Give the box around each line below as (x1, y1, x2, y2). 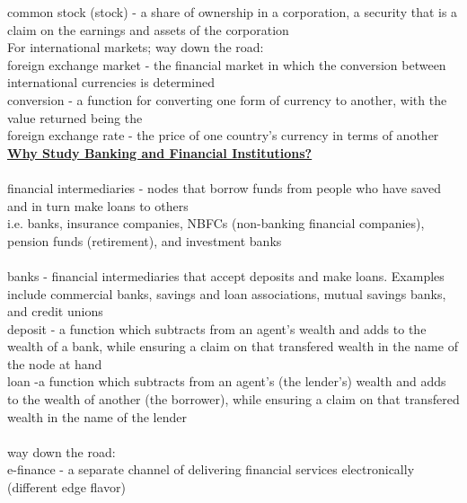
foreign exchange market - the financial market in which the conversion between (7, 55, 446, 74)
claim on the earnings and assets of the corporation (7, 20, 289, 39)
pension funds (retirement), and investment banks (7, 231, 282, 250)
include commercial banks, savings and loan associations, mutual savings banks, (7, 284, 446, 303)
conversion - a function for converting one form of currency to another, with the (7, 90, 447, 109)
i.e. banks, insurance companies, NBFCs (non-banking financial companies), (7, 214, 425, 233)
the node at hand (7, 354, 102, 373)
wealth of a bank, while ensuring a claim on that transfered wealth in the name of (7, 337, 458, 356)
